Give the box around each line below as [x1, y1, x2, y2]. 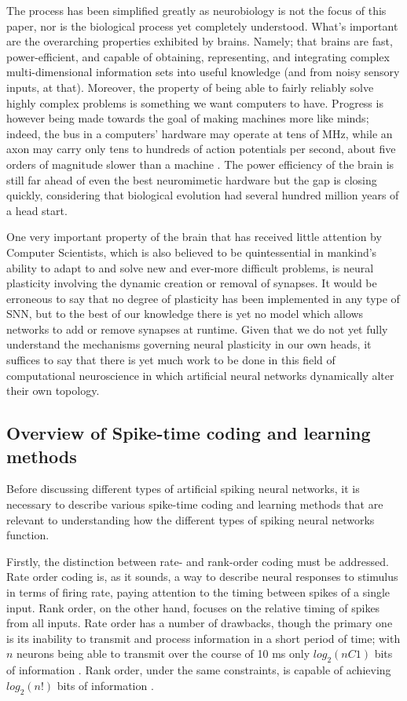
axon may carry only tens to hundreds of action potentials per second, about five [6, 141, 396, 157]
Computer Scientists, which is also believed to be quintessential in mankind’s [6, 243, 377, 260]
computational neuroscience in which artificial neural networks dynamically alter [6, 367, 394, 383]
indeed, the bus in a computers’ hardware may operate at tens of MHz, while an [6, 125, 393, 141]
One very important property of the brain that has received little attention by [6, 228, 382, 245]
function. [6, 527, 49, 543]
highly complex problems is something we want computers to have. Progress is [6, 94, 383, 111]
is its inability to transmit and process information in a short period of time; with [6, 630, 401, 646]
